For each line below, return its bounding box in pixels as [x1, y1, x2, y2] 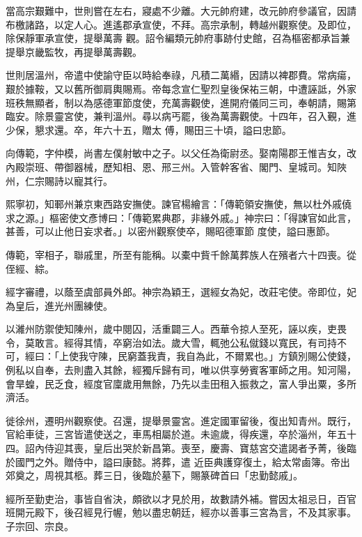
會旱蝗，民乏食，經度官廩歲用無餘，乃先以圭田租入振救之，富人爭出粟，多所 [6, 376, 356, 391]
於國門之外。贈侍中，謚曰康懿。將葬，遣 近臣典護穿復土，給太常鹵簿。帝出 [6, 454, 350, 469]
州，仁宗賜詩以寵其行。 [6, 173, 113, 188]
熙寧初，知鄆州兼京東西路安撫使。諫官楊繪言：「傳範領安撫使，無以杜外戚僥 [6, 197, 352, 211]
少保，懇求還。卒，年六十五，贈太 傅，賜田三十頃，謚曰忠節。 [6, 122, 292, 137]
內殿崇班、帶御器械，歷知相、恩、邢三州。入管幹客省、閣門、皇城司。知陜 [6, 159, 347, 174]
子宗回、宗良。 [6, 519, 74, 533]
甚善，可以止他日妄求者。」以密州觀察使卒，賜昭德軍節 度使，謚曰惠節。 [6, 224, 336, 239]
